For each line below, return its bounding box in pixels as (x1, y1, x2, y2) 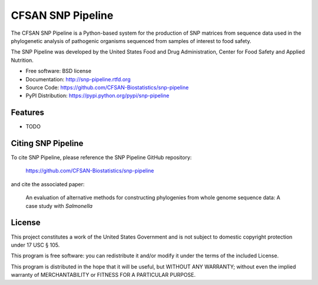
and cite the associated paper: (11, 180, 85, 188)
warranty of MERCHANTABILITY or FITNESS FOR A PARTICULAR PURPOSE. (11, 271, 196, 279)
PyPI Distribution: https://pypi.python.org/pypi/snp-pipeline (25, 92, 170, 100)
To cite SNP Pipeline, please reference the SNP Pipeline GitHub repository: (11, 154, 192, 161)
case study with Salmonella (25, 202, 93, 209)
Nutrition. (11, 57, 34, 64)
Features (11, 108, 44, 118)
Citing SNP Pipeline (11, 138, 84, 148)
